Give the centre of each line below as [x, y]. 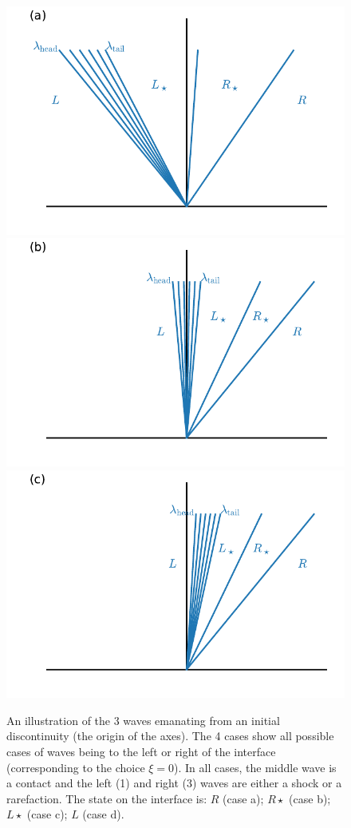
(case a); [243, 798]
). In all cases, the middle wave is [255, 767]
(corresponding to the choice [76, 767]
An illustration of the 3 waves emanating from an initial [143, 720]
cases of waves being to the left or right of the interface [141, 752]
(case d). [103, 814]
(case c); [47, 814]
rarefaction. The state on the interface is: [107, 798]
